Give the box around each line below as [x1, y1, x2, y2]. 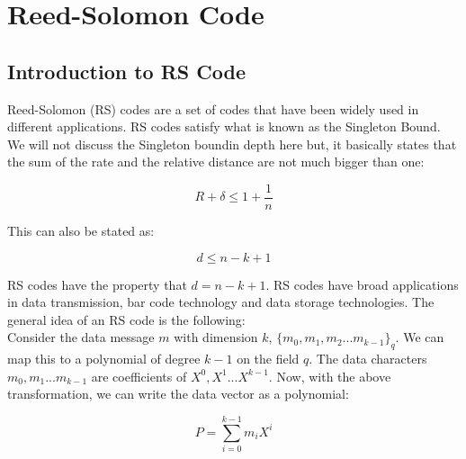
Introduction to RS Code [7, 57, 246, 85]
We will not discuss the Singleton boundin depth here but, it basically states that [7, 134, 457, 153]
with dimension [174, 328, 258, 346]
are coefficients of [91, 366, 187, 385]
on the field [237, 349, 300, 368]
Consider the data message [7, 328, 155, 346]
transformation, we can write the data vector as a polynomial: [7, 384, 349, 403]
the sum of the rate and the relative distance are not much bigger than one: [7, 152, 425, 171]
